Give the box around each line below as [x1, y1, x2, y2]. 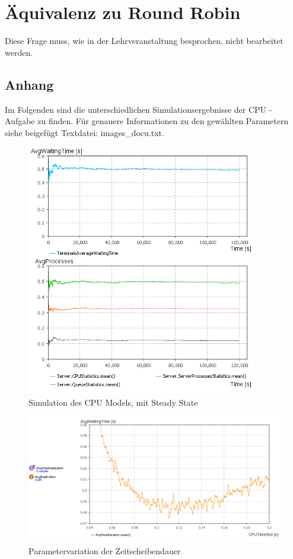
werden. [5, 46, 33, 58]
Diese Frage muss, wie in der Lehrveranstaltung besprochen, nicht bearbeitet [5, 34, 284, 47]
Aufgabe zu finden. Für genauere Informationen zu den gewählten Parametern [5, 115, 289, 127]
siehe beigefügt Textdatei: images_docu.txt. [5, 126, 164, 138]
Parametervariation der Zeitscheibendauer [28, 544, 181, 557]
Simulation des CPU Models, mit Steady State [28, 396, 198, 408]
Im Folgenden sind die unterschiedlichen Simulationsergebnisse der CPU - [5, 103, 272, 115]
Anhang [5, 75, 54, 93]
